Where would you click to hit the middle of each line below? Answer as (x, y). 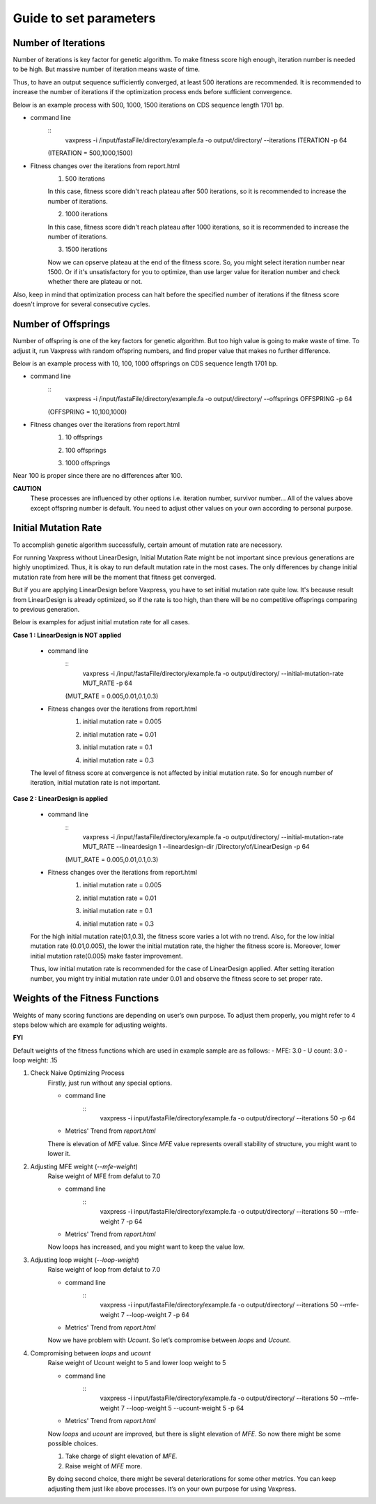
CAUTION (27, 488)
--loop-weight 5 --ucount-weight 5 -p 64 (185, 1408)
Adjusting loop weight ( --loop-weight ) (85, 1260)
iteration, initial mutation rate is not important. (95, 783)
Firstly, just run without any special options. (110, 1083)
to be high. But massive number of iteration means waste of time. (107, 69)
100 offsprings (86, 450)
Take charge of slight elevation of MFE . (121, 1456)
